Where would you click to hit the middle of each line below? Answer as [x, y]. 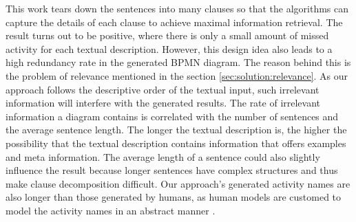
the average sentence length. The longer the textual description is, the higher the [176, 130]
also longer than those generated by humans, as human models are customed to [174, 197]
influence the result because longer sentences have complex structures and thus [172, 170]
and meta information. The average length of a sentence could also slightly [163, 156]
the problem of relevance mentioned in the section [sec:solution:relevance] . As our [177, 75]
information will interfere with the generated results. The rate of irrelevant [163, 103]
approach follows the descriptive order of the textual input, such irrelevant [163, 89]
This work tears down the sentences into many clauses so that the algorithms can [177, 8]
